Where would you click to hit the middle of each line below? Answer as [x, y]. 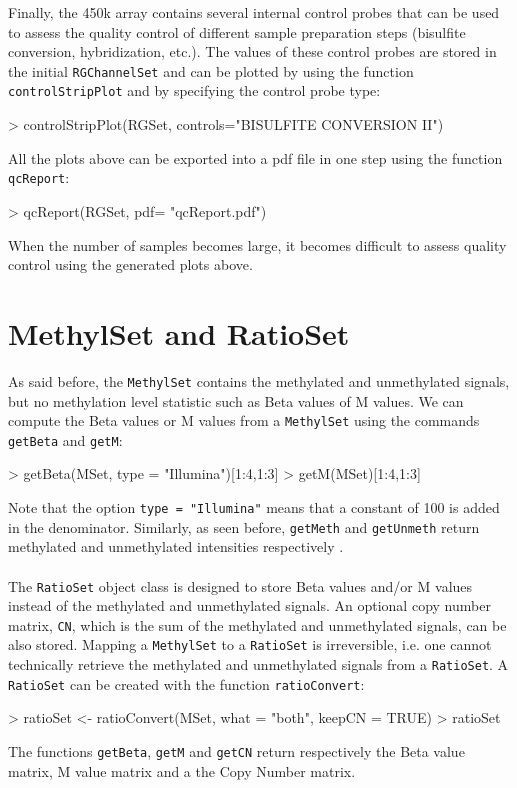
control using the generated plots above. [130, 264]
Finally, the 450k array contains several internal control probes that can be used [254, 12]
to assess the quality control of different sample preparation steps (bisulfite [237, 31]
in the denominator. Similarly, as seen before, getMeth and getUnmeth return [244, 526]
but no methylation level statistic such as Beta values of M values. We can [236, 400]
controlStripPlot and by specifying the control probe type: [194, 90]
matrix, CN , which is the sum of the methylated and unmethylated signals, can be [257, 624]
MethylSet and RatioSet [179, 332]
